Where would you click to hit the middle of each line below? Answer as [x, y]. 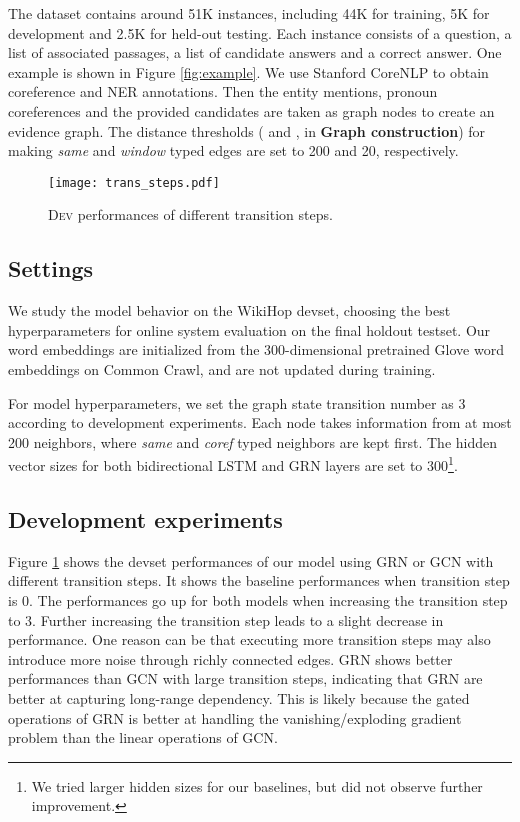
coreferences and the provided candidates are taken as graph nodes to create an [251, 110]
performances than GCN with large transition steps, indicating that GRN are [245, 678]
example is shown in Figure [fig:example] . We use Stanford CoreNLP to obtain [248, 71]
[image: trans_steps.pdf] [134, 182]
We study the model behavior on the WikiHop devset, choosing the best [229, 310]
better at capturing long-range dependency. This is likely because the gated [239, 697]
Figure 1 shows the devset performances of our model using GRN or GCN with [251, 560]
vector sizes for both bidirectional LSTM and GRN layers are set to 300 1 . [233, 464]
